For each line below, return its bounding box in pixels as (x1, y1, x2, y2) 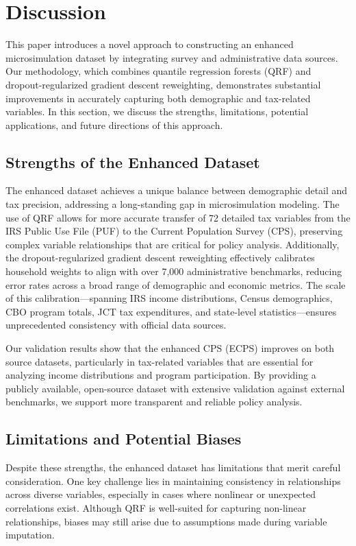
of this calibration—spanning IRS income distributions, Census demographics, (5, 291, 333, 305)
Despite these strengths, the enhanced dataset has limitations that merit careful (5, 460, 341, 475)
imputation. (5, 527, 55, 542)
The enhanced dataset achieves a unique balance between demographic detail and (5, 183, 348, 198)
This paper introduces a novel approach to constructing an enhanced (5, 37, 294, 51)
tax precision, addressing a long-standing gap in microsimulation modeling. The (5, 197, 340, 211)
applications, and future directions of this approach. (5, 117, 223, 132)
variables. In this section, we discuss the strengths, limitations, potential (5, 104, 309, 119)
